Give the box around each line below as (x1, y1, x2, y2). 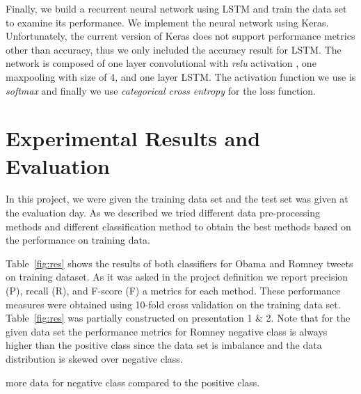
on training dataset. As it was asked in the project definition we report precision (6, 269, 348, 284)
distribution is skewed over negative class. (6, 352, 183, 365)
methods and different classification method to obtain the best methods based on (6, 219, 351, 233)
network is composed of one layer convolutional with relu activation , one (6, 56, 316, 70)
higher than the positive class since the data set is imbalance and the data (6, 338, 322, 352)
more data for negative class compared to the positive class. (6, 375, 260, 389)
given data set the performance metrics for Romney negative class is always (6, 324, 328, 338)
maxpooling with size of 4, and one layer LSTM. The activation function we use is (6, 69, 356, 84)
